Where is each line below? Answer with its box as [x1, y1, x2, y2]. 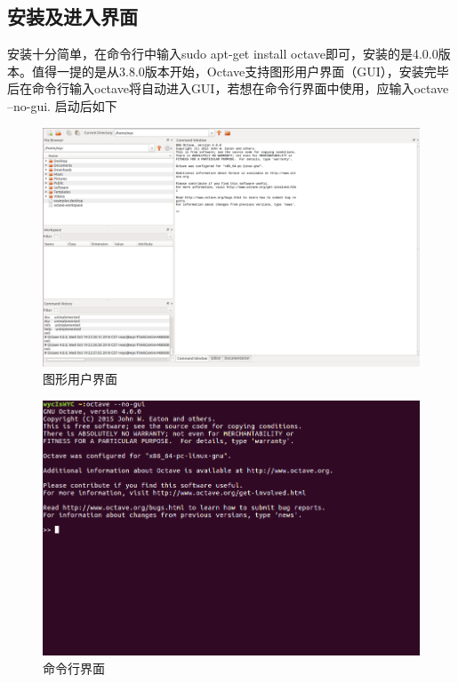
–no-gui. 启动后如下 [7, 96, 117, 115]
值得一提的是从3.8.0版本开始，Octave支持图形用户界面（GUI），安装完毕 [31, 61, 449, 80]
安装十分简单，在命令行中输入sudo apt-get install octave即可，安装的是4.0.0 [7, 44, 438, 63]
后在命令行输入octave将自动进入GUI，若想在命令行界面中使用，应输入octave [7, 79, 449, 98]
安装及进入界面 [7, 3, 138, 30]
